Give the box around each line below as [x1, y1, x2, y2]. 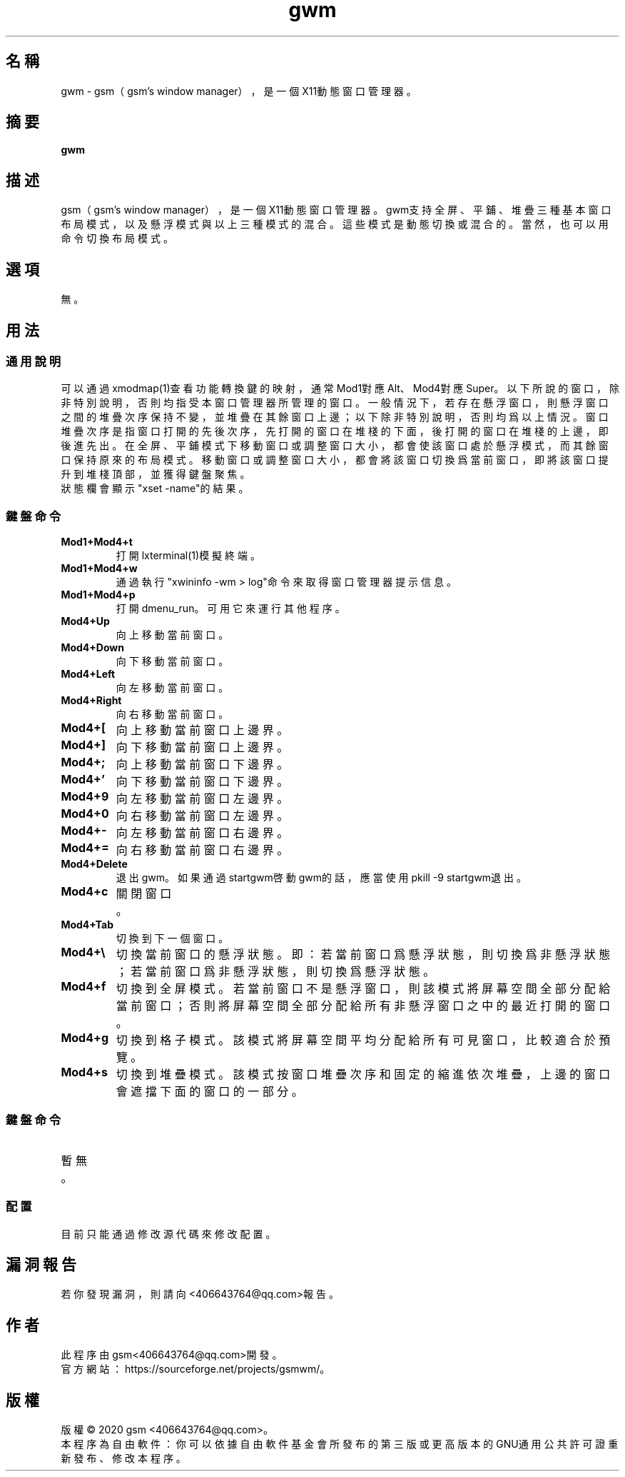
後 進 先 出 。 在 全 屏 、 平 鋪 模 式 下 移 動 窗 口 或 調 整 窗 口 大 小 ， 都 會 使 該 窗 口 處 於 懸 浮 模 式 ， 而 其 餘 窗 [61, 439, 609, 452]
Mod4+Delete [61, 858, 128, 871]
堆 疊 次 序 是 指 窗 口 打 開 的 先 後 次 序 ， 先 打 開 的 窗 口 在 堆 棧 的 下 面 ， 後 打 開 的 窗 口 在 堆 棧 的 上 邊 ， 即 [61, 425, 609, 438]
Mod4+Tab [61, 918, 114, 931]
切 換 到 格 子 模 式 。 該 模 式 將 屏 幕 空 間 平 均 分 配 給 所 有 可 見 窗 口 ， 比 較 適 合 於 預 [116, 1033, 611, 1048]
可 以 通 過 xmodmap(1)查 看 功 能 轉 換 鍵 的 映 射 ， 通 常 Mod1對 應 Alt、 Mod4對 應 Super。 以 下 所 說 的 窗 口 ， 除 [61, 382, 619, 395]
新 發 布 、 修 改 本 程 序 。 [61, 1452, 186, 1465]
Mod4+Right [61, 694, 122, 707]
